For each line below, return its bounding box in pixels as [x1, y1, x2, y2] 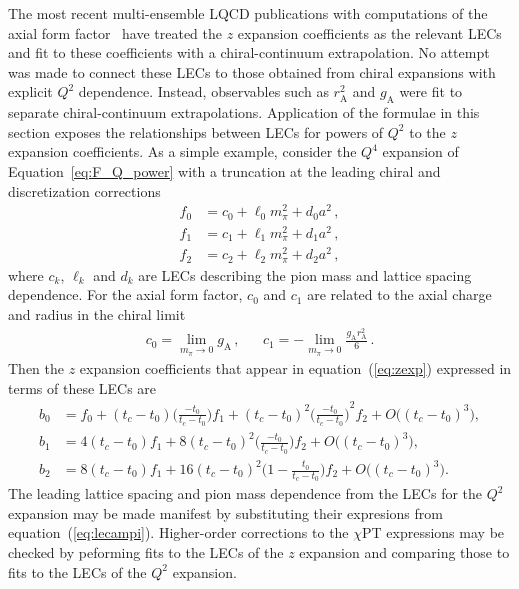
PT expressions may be [362, 522, 505, 543]
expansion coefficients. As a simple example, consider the [8, 141, 357, 162]
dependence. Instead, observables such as [78, 81, 329, 102]
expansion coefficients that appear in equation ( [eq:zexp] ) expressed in [79, 358, 512, 379]
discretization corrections [8, 180, 161, 201]
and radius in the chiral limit [8, 304, 186, 325]
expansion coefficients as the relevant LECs [237, 22, 502, 43]
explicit [8, 81, 53, 102]
